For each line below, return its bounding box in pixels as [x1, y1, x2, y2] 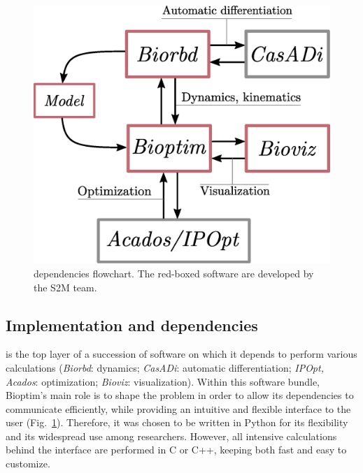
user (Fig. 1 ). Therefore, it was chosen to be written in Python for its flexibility [6, 415, 348, 430]
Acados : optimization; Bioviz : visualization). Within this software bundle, [6, 374, 320, 388]
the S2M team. [34, 279, 97, 294]
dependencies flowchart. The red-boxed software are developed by [34, 265, 314, 280]
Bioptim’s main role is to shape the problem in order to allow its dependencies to [6, 388, 354, 402]
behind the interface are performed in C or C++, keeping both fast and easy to [6, 442, 347, 457]
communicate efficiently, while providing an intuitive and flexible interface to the [6, 401, 351, 416]
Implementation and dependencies [6, 314, 258, 335]
